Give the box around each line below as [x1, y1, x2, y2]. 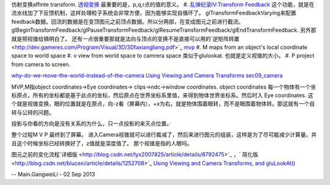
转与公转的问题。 [11, 109, 54, 116]
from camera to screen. [11, 60, 71, 68]
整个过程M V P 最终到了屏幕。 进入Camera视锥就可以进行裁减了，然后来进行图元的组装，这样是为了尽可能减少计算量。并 [11, 131, 317, 139]
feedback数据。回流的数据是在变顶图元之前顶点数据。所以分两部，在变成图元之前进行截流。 [11, 18, 244, 25]
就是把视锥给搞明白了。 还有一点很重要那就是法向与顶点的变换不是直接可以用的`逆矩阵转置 [11, 35, 240, 42]
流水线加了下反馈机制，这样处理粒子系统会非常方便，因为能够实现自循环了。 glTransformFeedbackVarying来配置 [11, 9, 296, 16]
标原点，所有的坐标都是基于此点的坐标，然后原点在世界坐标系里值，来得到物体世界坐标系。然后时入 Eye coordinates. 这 [11, 92, 313, 99]
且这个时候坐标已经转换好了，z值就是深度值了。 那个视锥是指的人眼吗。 [11, 139, 193, 147]
